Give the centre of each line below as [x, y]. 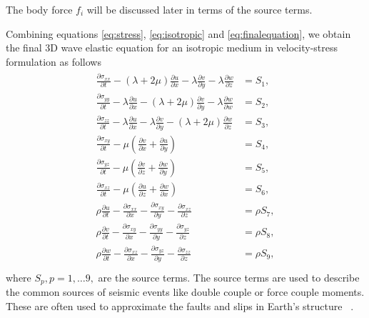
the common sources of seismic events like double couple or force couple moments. [185, 292]
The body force [39, 9]
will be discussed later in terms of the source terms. [199, 9]
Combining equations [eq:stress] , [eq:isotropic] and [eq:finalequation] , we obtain [178, 33]
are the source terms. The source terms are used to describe [229, 277]
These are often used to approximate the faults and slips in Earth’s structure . [180, 305]
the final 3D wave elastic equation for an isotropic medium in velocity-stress [172, 48]
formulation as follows [54, 61]
